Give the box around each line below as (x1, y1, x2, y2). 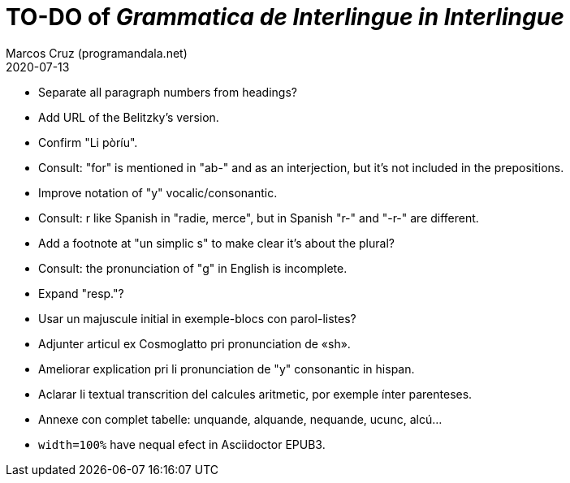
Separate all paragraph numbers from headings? (38, 84, 297, 99)
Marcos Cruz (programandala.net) (6, 45, 188, 60)
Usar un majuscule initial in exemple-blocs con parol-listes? (38, 311, 356, 326)
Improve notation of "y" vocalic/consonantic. (38, 185, 278, 200)
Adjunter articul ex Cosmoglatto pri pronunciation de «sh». (38, 336, 351, 351)
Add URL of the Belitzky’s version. (38, 110, 219, 124)
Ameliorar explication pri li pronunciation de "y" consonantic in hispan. (38, 361, 415, 376)
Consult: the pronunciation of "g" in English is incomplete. (38, 261, 348, 275)
